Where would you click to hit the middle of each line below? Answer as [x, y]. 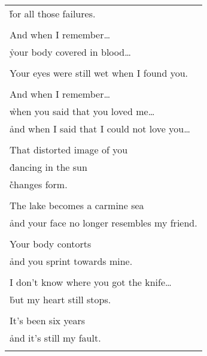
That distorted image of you [69, 150]
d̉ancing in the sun [48, 167]
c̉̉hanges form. [39, 184]
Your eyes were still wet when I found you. [99, 73]
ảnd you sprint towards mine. [71, 261]
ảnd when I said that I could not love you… [100, 129]
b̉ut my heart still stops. [60, 299]
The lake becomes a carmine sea [77, 205]
